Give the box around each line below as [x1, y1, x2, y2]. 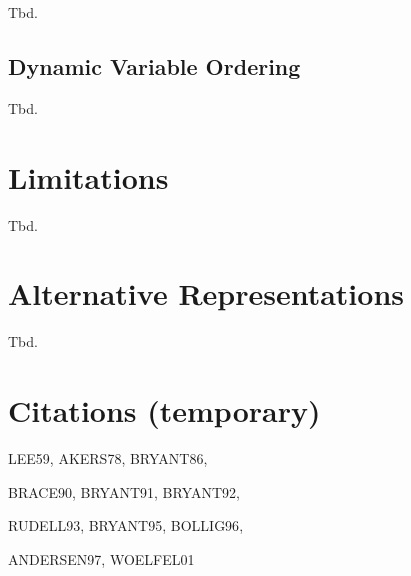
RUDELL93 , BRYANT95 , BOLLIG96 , [8, 515, 244, 536]
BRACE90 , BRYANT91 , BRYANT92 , [8, 481, 240, 502]
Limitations [8, 156, 169, 197]
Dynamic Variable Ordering [8, 50, 301, 81]
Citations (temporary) [8, 390, 321, 431]
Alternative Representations [8, 273, 405, 314]
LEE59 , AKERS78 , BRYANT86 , [8, 447, 208, 468]
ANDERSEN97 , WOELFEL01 [8, 548, 195, 569]
